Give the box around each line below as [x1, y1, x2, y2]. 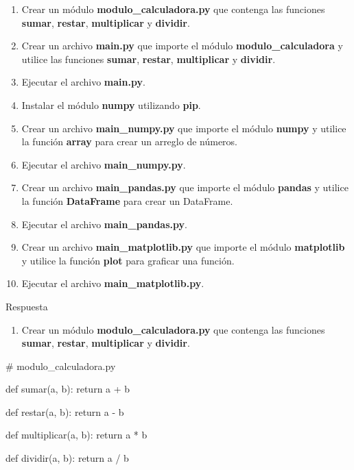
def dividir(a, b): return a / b [5, 451, 129, 465]
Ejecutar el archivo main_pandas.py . [21, 217, 187, 231]
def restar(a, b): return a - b [5, 404, 124, 419]
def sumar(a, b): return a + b [5, 382, 130, 396]
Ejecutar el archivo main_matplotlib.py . [21, 276, 204, 290]
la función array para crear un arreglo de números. [21, 134, 238, 149]
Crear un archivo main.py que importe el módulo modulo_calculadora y [21, 38, 343, 53]
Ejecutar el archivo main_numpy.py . [21, 157, 186, 171]
